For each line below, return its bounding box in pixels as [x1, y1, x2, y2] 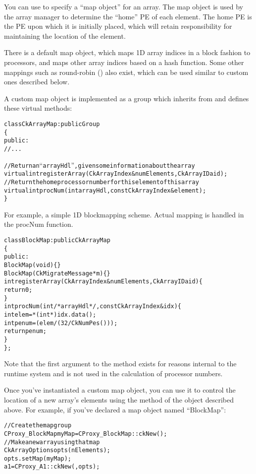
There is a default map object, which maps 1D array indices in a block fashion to [4, 47, 251, 58]
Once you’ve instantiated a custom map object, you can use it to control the [4, 385, 236, 395]
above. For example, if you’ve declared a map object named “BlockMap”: [4, 404, 226, 414]
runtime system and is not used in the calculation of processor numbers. [4, 368, 223, 378]
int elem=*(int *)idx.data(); [4, 311, 97, 318]
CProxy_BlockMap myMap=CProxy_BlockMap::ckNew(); [4, 430, 167, 437]
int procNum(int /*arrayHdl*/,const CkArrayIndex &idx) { [4, 303, 181, 310]
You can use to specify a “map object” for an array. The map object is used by [4, 1, 244, 11]
